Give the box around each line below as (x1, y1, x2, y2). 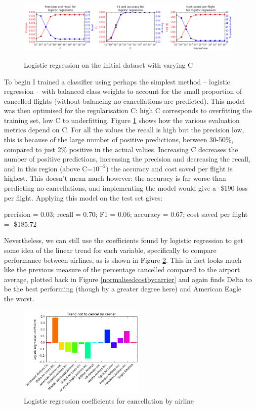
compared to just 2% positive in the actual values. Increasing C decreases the (4, 144, 238, 154)
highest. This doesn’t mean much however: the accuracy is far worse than (4, 173, 226, 183)
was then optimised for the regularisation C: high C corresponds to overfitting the (4, 105, 252, 116)
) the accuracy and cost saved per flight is (106, 163, 233, 173)
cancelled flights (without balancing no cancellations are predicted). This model (4, 95, 245, 106)
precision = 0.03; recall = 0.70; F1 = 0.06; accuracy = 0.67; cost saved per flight (4, 209, 248, 219)
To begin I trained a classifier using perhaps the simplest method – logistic (4, 76, 230, 86)
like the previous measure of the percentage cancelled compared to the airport (4, 264, 240, 275)
